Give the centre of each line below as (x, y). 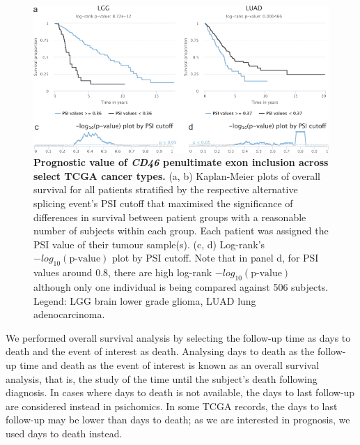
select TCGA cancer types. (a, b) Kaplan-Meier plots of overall (177, 175)
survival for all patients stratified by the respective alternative (166, 189)
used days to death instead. (64, 433)
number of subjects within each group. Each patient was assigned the (181, 231)
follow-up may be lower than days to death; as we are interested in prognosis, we (178, 420)
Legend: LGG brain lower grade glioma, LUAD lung (145, 300)
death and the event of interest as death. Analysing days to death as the (160, 351)
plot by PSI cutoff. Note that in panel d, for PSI (216, 258)
